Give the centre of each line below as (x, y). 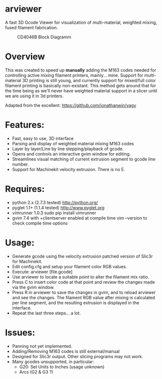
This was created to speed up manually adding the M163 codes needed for (81, 70)
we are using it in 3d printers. (34, 96)
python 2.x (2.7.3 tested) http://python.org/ (55, 202)
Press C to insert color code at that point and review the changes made (83, 282)
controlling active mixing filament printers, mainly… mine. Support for (74, 75)
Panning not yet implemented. (42, 346)
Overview (25, 57)
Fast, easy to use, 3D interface (43, 138)
